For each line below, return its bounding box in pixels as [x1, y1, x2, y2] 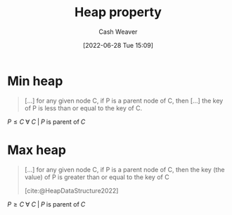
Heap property [75, 4, 162, 20]
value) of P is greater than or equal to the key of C [24, 173, 170, 181]
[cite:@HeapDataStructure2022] [24, 186, 119, 195]
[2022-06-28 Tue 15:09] [83, 41, 153, 49]
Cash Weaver [98, 27, 138, 36]
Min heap [7, 73, 63, 89]
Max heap [7, 142, 67, 158]
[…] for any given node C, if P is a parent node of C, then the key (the [24, 165, 225, 174]
